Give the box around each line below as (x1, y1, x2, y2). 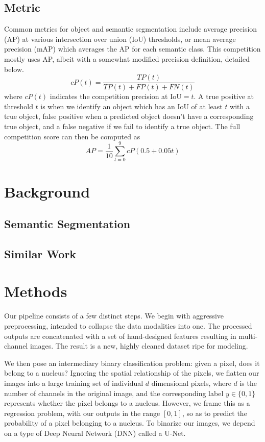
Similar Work (4, 245, 77, 261)
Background (4, 181, 90, 202)
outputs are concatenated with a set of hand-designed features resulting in (4, 330, 236, 341)
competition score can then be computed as (4, 131, 140, 141)
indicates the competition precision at (50, 91, 168, 102)
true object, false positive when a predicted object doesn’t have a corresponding (4, 111, 254, 121)
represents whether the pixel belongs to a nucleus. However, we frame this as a (4, 398, 250, 408)
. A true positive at (194, 91, 254, 102)
